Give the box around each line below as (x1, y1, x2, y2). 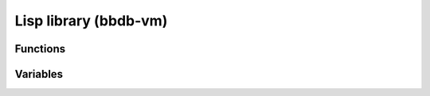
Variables (14, 67, 64, 81)
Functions (14, 42, 66, 56)
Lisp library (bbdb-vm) (14, 12, 168, 29)
